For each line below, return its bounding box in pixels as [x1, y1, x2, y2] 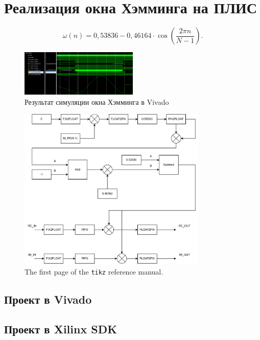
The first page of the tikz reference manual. [25, 266, 163, 277]
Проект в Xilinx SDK [4, 321, 117, 337]
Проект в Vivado [4, 291, 92, 307]
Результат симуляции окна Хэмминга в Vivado [25, 96, 169, 107]
